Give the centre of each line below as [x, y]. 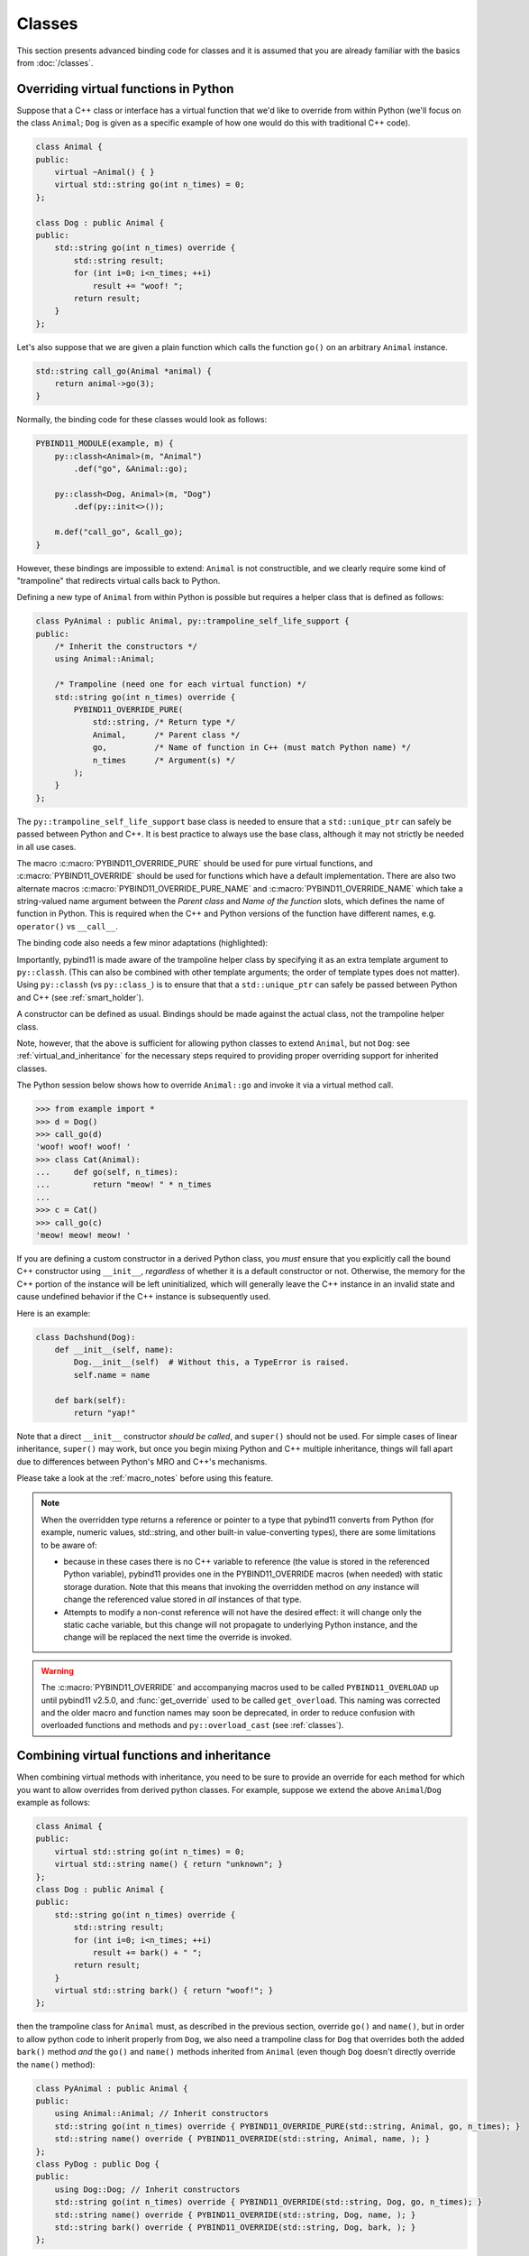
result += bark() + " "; [147, 1952]
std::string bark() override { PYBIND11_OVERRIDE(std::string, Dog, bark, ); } [235, 2227]
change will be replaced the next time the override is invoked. [178, 1637]
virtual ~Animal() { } [105, 172]
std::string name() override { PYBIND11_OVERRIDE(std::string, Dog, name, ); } [235, 2214]
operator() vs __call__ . [67, 926]
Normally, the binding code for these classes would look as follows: [142, 420]
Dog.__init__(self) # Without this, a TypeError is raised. [211, 1362]
